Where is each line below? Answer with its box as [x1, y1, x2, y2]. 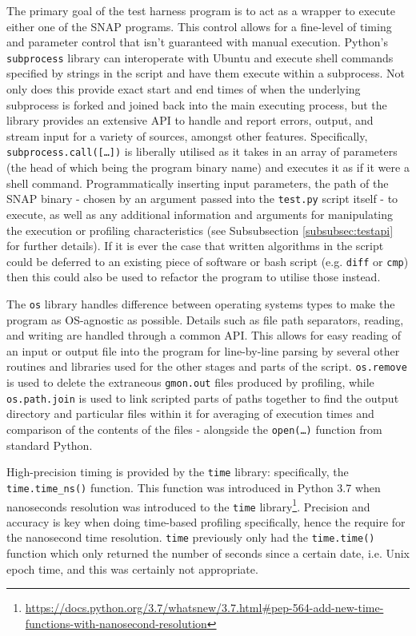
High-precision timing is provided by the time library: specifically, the [6, 463, 349, 480]
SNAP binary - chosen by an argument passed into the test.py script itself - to [6, 190, 398, 207]
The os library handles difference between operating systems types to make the [6, 295, 395, 312]
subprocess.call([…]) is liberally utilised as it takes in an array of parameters [6, 143, 398, 160]
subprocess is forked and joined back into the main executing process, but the [6, 96, 387, 113]
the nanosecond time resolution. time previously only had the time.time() [6, 529, 375, 546]
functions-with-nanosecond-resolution [25, 614, 207, 631]
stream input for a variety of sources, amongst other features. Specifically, [6, 127, 368, 144]
